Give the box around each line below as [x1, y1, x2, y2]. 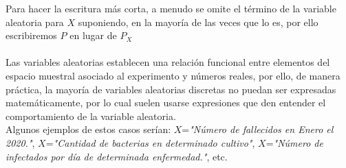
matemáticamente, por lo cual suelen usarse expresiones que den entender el [6, 95, 326, 110]
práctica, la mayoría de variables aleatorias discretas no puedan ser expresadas [6, 82, 336, 96]
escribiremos [6, 28, 57, 43]
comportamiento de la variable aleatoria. [6, 108, 176, 123]
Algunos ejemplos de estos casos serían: [6, 122, 171, 136]
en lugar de [69, 28, 117, 43]
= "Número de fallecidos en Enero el [182, 122, 334, 136]
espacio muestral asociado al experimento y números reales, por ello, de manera [6, 68, 340, 82]
